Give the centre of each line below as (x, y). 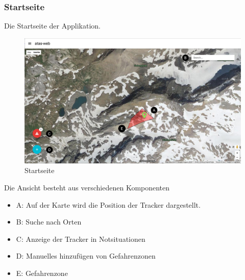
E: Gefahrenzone (42, 273)
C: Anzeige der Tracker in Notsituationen (81, 239)
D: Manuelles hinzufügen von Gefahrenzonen (86, 256)
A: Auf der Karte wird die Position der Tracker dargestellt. (108, 204)
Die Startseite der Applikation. (52, 26)
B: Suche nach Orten (49, 222)
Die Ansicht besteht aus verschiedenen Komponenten (87, 187)
